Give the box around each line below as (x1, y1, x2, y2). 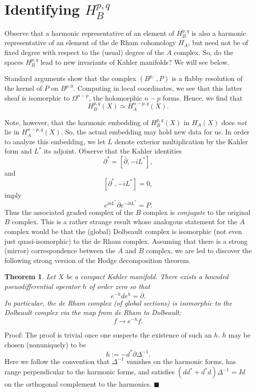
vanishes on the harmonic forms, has (126, 356, 236, 366)
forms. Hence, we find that (163, 92, 243, 103)
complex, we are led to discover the (146, 245, 252, 256)
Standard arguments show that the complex (4, 73, 137, 83)
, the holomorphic (89, 92, 142, 103)
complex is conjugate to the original (143, 207, 251, 217)
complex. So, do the (173, 47, 233, 57)
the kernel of (4, 83, 42, 93)
